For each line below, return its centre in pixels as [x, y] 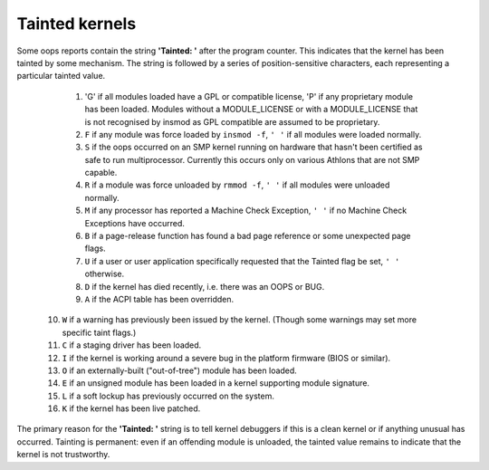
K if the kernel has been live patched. [131, 408]
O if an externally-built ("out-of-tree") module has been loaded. [180, 370]
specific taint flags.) [99, 332]
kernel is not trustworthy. [63, 455]
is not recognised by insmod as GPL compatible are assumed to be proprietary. [232, 121]
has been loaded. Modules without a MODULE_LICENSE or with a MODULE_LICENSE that [251, 110]
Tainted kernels [77, 24]
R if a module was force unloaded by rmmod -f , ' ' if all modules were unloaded [237, 185]
